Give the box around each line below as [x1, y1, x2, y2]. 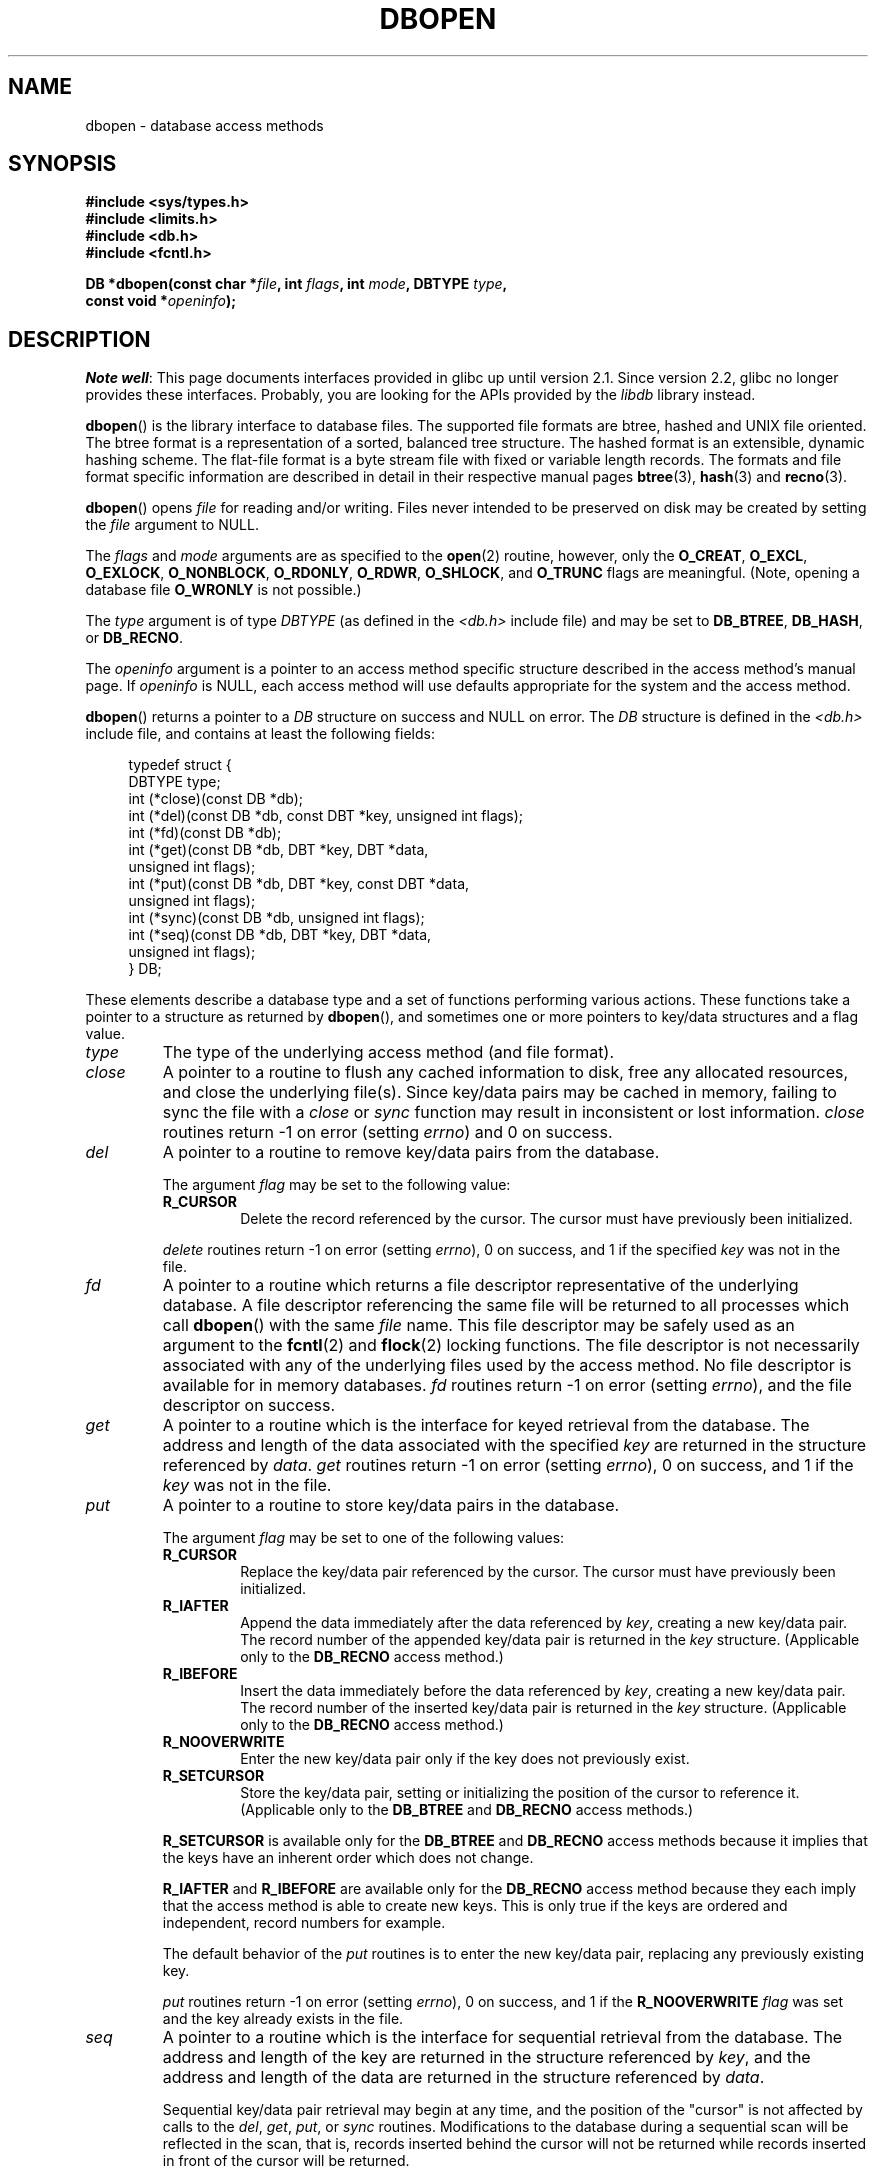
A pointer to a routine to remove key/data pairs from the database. [162, 1142, 660, 1163]
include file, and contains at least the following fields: [85, 725, 435, 743]
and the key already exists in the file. [162, 2010, 404, 2028]
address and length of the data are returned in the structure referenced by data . [162, 2067, 765, 2088]
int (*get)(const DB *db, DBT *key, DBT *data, [128, 841, 429, 859]
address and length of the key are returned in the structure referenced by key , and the [162, 2047, 811, 2068]
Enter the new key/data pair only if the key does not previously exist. [240, 1750, 690, 1768]
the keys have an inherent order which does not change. [162, 1849, 534, 1867]
